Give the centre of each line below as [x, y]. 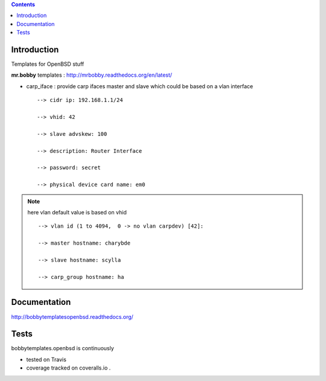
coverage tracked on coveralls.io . [69, 368]
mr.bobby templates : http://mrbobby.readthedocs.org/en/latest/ [91, 75]
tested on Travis [46, 359]
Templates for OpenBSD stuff [48, 64]
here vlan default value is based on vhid [77, 212]
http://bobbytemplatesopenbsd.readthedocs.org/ [72, 316]
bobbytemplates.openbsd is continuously [62, 348]
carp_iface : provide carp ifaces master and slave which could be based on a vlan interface [140, 86]
